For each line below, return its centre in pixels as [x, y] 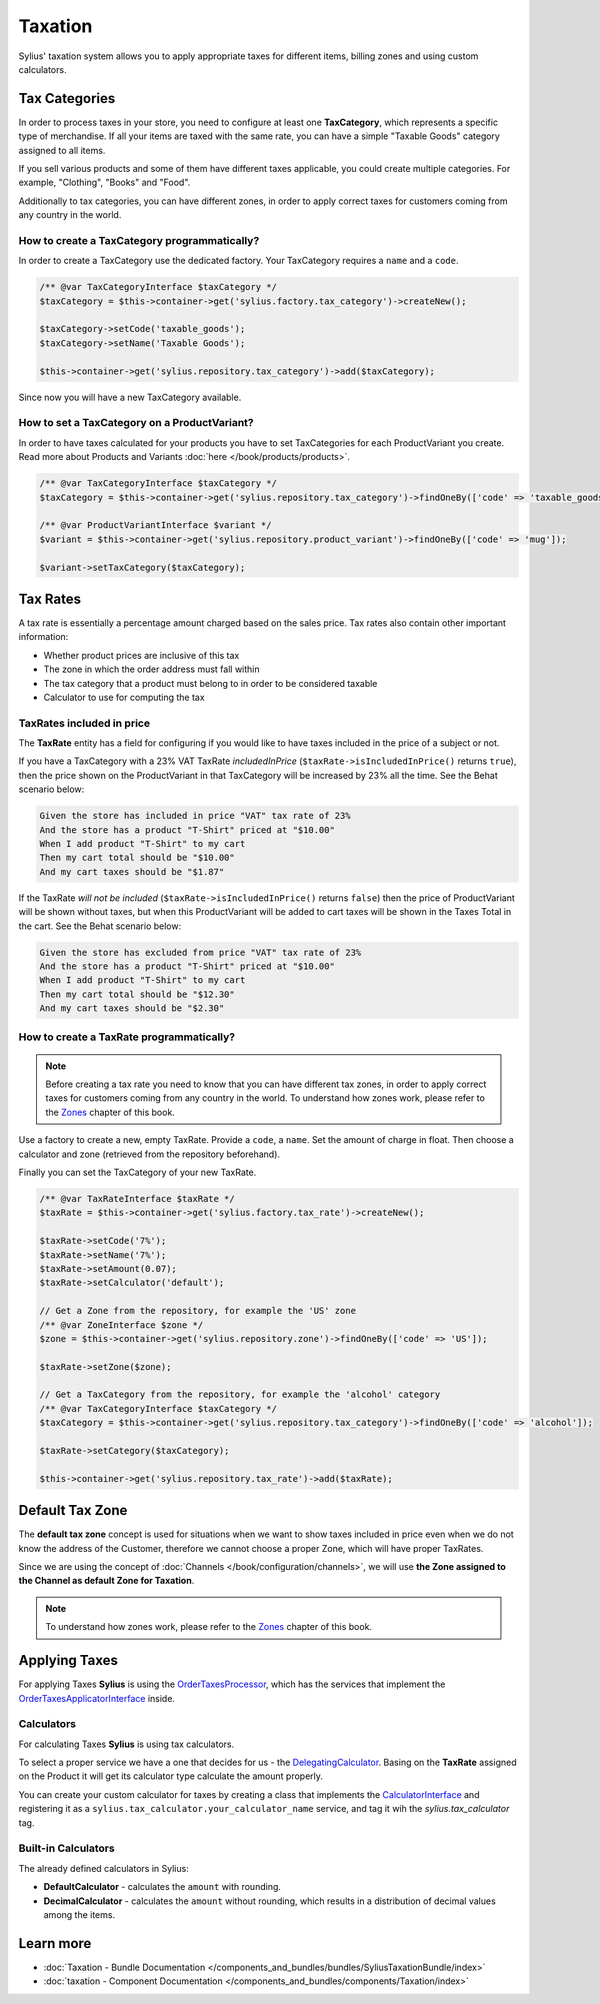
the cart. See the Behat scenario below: [100, 926]
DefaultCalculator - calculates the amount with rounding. [162, 1887]
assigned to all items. [62, 150]
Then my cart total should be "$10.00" [137, 858]
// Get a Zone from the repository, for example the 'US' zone [198, 1311]
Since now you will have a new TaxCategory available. [130, 397]
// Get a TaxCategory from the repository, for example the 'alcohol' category [240, 1394]
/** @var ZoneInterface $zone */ [121, 1324]
